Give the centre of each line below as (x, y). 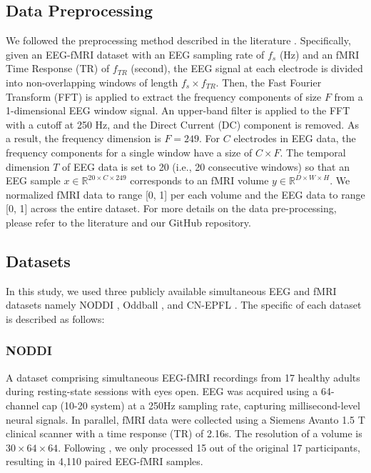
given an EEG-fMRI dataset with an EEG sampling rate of (135, 54)
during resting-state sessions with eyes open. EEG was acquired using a (162, 391)
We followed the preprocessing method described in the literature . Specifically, (178, 40)
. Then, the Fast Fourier (269, 82)
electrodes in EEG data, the (295, 138)
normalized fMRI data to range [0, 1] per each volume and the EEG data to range (185, 194)
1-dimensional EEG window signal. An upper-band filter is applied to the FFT (178, 110)
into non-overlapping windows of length (92, 82)
